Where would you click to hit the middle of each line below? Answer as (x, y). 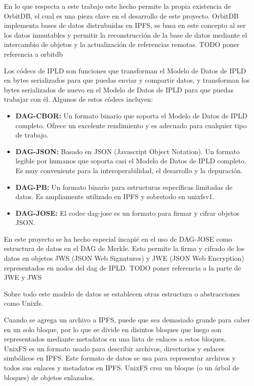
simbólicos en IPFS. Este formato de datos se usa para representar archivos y (120, 358)
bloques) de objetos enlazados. (49, 377)
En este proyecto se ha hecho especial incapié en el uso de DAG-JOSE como (118, 238)
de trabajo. (32, 135)
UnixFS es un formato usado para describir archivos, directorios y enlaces (114, 348)
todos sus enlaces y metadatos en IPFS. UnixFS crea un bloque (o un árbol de (122, 367)
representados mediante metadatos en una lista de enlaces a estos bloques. (115, 339)
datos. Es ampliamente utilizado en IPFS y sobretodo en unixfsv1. (115, 196)
